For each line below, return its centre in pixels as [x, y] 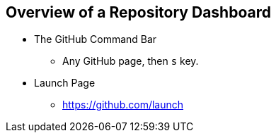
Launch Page [65, 83]
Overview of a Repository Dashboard [138, 12]
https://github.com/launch [123, 105]
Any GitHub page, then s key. [131, 61]
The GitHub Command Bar [96, 39]
